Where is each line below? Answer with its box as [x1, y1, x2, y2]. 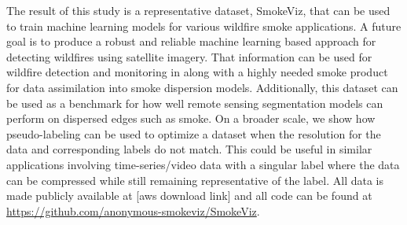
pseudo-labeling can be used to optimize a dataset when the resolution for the [6, 125, 381, 142]
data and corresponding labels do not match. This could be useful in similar [6, 141, 372, 157]
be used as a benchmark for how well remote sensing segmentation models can [6, 94, 383, 111]
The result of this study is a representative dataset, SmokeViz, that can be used [6, 2, 390, 18]
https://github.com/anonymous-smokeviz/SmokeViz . [6, 202, 260, 219]
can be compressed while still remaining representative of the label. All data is [6, 172, 384, 188]
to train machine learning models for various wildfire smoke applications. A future [6, 17, 401, 34]
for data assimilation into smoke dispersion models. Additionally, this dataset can [6, 79, 398, 95]
